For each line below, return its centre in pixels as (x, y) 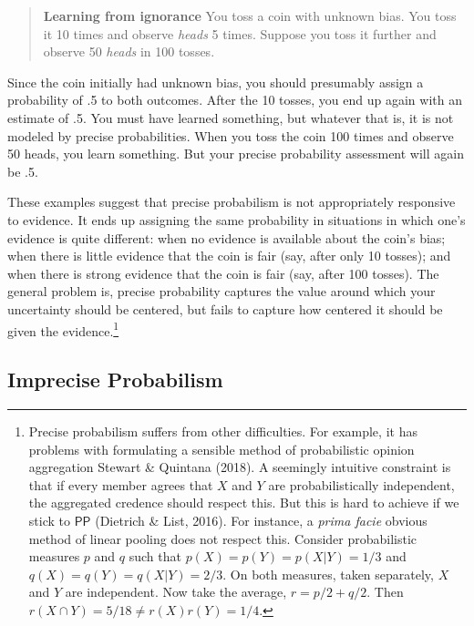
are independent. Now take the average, (176, 592)
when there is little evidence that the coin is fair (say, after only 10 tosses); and (229, 256)
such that (155, 556)
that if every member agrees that (121, 484)
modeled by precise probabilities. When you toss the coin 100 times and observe (231, 135)
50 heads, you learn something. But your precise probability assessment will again (236, 154)
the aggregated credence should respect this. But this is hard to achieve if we (244, 503)
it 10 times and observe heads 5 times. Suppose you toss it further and (240, 33)
